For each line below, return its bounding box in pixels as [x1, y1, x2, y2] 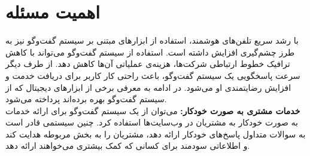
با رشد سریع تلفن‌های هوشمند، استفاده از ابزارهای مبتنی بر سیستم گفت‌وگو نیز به [5, 34, 299, 47]
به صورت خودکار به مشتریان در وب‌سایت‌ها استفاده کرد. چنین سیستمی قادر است [5, 116, 299, 129]
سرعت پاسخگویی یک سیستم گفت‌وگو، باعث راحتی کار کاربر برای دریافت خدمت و [5, 69, 300, 81]
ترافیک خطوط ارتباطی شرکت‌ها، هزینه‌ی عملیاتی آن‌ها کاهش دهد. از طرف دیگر [5, 57, 290, 70]
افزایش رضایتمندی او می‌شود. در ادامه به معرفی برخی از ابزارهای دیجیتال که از [5, 81, 291, 93]
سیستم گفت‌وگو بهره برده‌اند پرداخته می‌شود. [5, 93, 167, 105]
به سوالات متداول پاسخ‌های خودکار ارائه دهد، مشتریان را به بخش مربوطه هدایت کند [5, 127, 306, 140]
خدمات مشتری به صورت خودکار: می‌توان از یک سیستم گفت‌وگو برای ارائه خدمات [5, 104, 300, 117]
